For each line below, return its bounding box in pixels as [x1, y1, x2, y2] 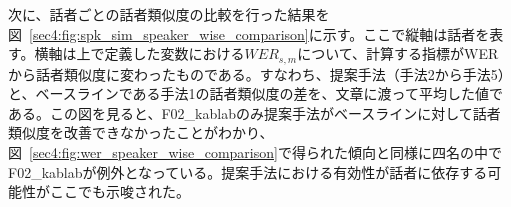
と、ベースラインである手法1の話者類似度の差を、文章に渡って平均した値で [8, 83, 503, 104]
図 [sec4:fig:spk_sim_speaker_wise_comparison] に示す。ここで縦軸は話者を [8, 23, 490, 44]
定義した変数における [104, 43, 245, 64]
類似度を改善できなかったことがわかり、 [8, 122, 274, 143]
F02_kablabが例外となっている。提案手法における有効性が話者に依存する [8, 161, 488, 182]
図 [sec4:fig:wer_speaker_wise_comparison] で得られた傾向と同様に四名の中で [8, 142, 502, 163]
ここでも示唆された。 [49, 181, 190, 202]
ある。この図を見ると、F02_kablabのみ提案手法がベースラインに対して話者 [8, 102, 501, 123]
